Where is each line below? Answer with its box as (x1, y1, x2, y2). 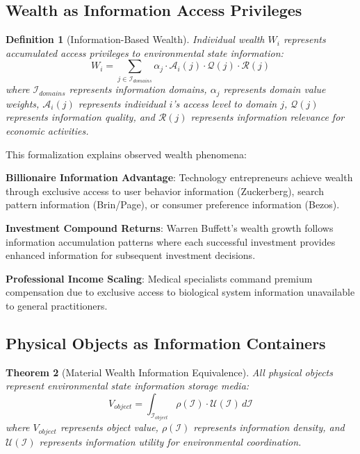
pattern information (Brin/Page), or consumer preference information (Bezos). (6, 197, 340, 212)
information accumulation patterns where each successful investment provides (6, 234, 336, 249)
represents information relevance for (190, 110, 345, 124)
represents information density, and (193, 420, 345, 435)
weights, (6, 96, 40, 110)
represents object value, (60, 420, 158, 435)
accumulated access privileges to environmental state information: (6, 45, 284, 60)
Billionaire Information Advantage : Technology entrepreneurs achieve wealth (6, 170, 353, 185)
